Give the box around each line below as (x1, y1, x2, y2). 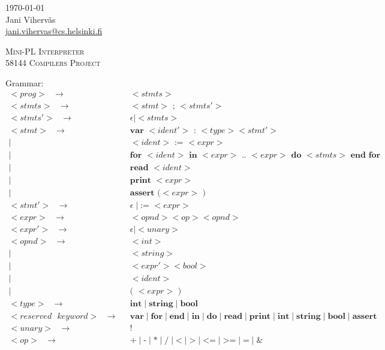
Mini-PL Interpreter (5, 44, 85, 57)
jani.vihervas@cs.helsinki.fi (5, 25, 103, 37)
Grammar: (5, 76, 44, 89)
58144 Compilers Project (5, 56, 101, 69)
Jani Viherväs (5, 13, 56, 25)
